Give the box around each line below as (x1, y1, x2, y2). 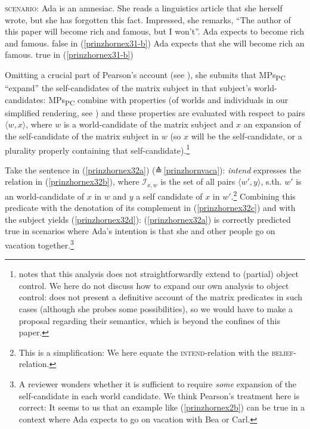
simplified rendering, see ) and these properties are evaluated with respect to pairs (5, 106, 305, 119)
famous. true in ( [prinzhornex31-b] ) (5, 48, 134, 61)
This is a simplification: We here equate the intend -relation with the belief (18, 346, 294, 358)
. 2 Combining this (231, 188, 296, 202)
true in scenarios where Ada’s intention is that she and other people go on (5, 225, 275, 237)
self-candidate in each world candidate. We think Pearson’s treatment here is (18, 389, 300, 402)
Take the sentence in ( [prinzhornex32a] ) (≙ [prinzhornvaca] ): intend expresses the (5, 163, 301, 176)
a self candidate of (136, 189, 203, 202)
